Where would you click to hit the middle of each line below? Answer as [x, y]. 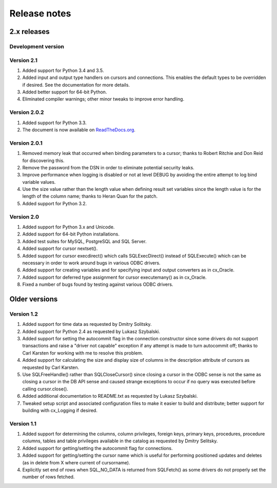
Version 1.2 [24, 314]
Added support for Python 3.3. [54, 123]
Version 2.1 [24, 60]
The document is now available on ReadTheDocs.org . [79, 130]
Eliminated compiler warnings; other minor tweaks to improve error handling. [103, 99]
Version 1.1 [23, 423]
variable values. [39, 182]
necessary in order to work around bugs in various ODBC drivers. [92, 263]
